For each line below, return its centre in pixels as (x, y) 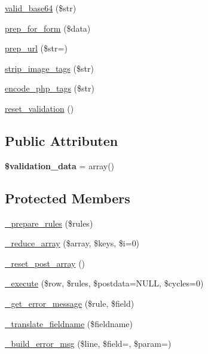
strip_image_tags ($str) (49, 68)
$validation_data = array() (60, 165)
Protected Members (68, 198)
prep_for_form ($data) (48, 28)
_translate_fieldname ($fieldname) (69, 323)
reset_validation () (39, 108)
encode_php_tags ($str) (50, 88)
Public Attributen (62, 140)
